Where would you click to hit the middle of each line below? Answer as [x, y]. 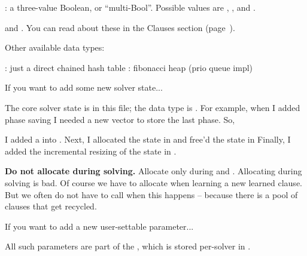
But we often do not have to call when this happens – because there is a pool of [151, 194]
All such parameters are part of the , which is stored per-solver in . [128, 246]
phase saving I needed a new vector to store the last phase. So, [120, 119]
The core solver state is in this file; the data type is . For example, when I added [153, 107]
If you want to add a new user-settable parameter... [99, 226]
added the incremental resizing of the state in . [91, 151]
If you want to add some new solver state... [84, 87]
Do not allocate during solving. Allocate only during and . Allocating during [153, 171]
